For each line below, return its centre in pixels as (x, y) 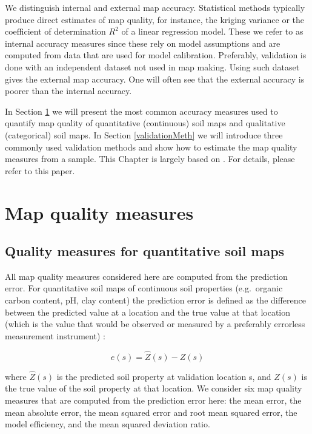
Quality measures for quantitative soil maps (145, 251)
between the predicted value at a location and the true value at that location (148, 312)
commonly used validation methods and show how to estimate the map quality (151, 147)
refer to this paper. (40, 170)
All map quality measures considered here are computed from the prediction (146, 276)
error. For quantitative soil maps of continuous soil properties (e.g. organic (144, 288)
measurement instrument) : (55, 335)
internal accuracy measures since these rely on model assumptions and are (143, 43)
